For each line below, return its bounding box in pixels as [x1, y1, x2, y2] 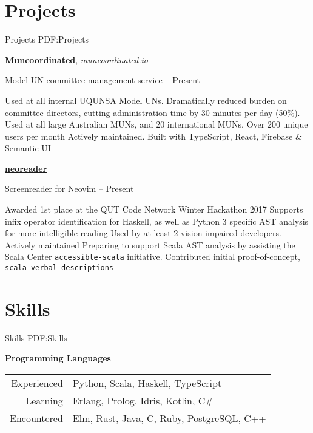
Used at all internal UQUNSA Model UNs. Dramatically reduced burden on [5, 94, 287, 106]
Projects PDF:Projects [5, 33, 89, 46]
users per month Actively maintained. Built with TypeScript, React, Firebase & [5, 129, 302, 142]
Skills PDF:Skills [5, 331, 67, 344]
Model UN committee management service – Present [5, 73, 200, 86]
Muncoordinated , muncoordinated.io [5, 53, 148, 66]
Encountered [10, 411, 63, 426]
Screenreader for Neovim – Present [5, 182, 134, 195]
